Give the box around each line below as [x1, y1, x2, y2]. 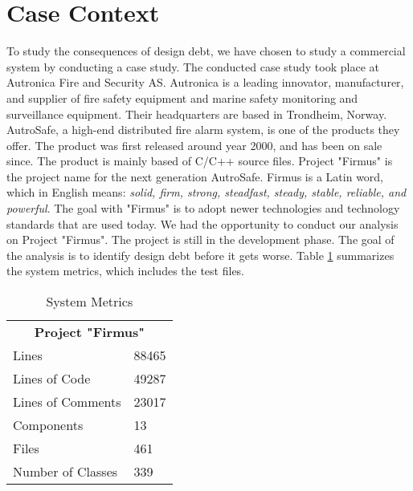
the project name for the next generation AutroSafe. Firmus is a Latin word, [6, 168, 384, 185]
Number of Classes [13, 462, 118, 481]
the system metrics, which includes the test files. [6, 262, 245, 279]
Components [13, 416, 84, 435]
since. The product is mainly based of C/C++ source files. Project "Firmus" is [6, 152, 393, 169]
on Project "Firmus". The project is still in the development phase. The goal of [6, 231, 395, 248]
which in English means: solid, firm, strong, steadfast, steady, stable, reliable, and [6, 184, 407, 201]
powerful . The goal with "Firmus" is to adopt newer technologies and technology [6, 200, 400, 217]
